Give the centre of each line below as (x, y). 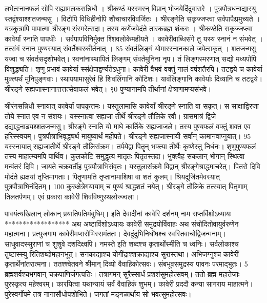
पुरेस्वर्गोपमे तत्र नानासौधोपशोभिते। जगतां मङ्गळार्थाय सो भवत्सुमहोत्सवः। (98, 294)
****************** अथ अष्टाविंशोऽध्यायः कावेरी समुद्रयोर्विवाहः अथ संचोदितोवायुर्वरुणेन (122, 223)
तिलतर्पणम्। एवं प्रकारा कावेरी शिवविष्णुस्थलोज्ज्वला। (72, 196)
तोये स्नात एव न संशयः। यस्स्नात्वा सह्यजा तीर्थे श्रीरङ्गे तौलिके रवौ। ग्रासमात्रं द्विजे (110, 116)
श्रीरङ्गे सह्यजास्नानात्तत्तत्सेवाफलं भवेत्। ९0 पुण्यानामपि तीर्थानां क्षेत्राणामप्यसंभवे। (108, 88)
